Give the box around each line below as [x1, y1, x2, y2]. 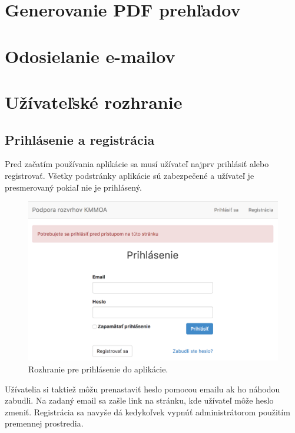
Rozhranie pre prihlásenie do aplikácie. [28, 362, 168, 375]
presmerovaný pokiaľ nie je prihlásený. [5, 181, 142, 193]
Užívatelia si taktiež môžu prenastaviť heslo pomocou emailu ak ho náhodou [5, 382, 280, 395]
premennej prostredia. [5, 417, 84, 429]
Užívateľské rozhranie [5, 89, 183, 114]
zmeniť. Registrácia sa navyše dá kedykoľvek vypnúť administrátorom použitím [5, 405, 290, 418]
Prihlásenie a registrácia [5, 130, 155, 148]
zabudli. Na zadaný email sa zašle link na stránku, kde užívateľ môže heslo [5, 394, 274, 407]
